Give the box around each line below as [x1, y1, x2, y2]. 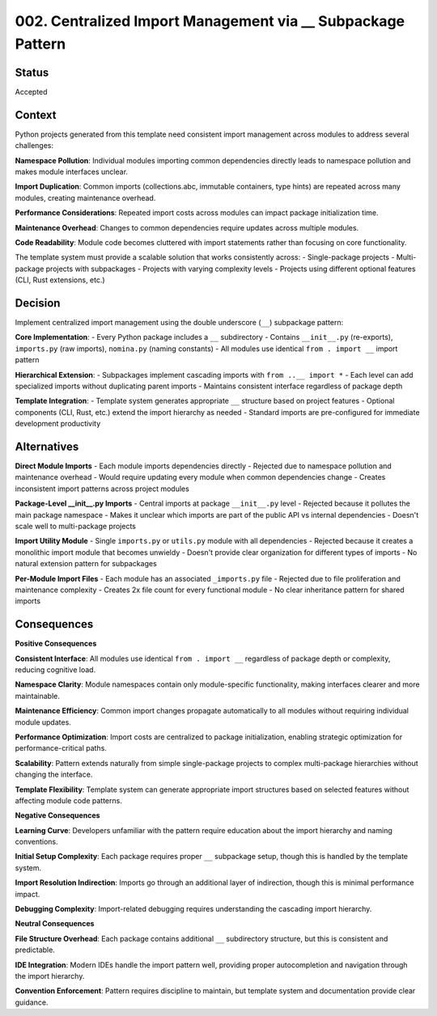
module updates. [15, 717, 72, 727]
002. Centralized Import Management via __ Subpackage [15, 12, 405, 30]
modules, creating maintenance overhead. [15, 193, 156, 202]
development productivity [15, 419, 101, 429]
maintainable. [15, 691, 60, 701]
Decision [15, 296, 61, 310]
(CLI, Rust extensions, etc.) [15, 275, 105, 285]
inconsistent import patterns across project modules [15, 484, 189, 493]
